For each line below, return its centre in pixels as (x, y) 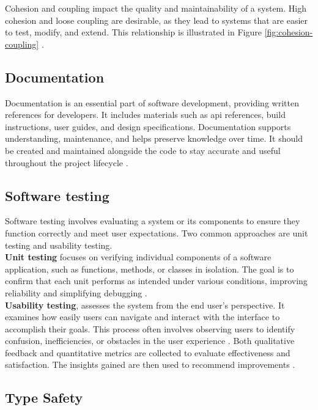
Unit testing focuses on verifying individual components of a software (138, 257)
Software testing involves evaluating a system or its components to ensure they (153, 221)
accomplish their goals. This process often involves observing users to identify (150, 328)
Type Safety (44, 397)
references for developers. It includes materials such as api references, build (145, 115)
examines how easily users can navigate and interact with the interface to (142, 317)
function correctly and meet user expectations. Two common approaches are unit (157, 232)
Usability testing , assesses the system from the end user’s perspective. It (145, 305)
